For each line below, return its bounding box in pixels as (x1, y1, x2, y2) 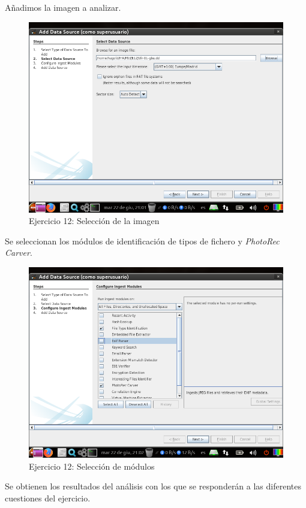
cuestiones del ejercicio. (5, 491, 91, 504)
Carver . (5, 246, 32, 259)
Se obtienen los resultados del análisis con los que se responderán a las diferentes (5, 480, 302, 492)
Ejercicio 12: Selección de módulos (29, 459, 155, 472)
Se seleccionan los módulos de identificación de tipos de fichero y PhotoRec (5, 234, 280, 247)
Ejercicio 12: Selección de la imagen (29, 214, 160, 227)
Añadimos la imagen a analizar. (5, 1, 121, 13)
